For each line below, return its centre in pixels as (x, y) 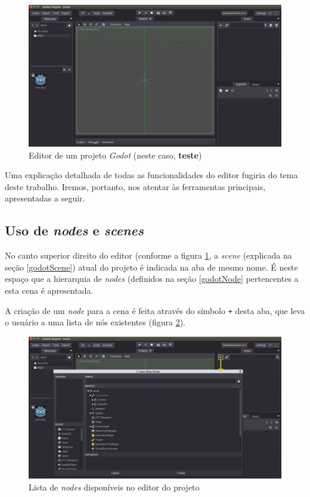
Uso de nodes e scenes (74, 230)
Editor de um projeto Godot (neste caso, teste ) (115, 155)
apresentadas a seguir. (45, 198)
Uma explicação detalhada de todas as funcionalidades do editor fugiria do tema (151, 175)
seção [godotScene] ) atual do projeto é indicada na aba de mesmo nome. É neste (151, 267)
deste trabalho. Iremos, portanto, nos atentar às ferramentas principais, (135, 186)
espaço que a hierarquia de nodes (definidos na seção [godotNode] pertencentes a (152, 279)
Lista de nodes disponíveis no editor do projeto (114, 487)
